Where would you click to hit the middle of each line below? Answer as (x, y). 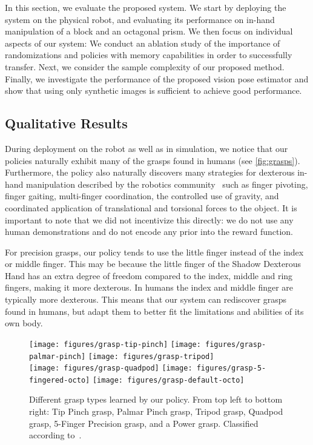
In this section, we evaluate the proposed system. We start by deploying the (146, 7)
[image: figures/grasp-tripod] (151, 356)
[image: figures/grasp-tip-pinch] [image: (115, 344)
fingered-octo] (60, 380)
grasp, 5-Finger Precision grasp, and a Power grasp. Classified (144, 423)
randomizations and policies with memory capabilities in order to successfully (149, 55)
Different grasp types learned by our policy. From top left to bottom (156, 399)
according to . (55, 435)
